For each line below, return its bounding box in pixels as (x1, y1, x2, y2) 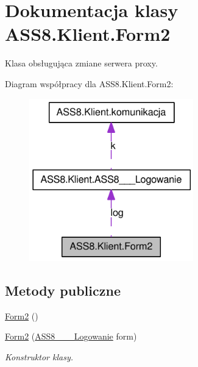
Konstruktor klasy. (5, 350, 74, 363)
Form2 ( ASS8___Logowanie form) (5, 330, 137, 343)
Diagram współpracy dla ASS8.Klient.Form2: (5, 77, 174, 90)
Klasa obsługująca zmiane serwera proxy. (5, 57, 158, 69)
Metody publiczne (5, 280, 121, 299)
